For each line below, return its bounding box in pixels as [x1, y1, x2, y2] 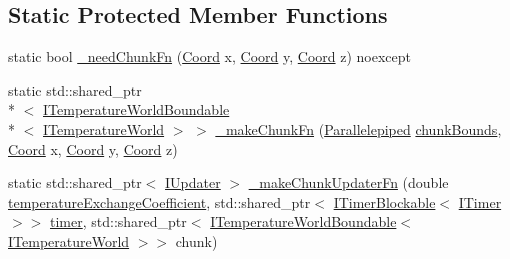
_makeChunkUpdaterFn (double [248, 172, 449, 193]
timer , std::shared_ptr [49, 211, 187, 232]
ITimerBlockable [333, 191, 436, 212]
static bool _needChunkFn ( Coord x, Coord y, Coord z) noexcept [8, 46, 411, 67]
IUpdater [165, 172, 221, 193]
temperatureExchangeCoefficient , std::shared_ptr [8, 191, 311, 212]
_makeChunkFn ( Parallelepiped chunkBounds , [215, 118, 502, 139]
